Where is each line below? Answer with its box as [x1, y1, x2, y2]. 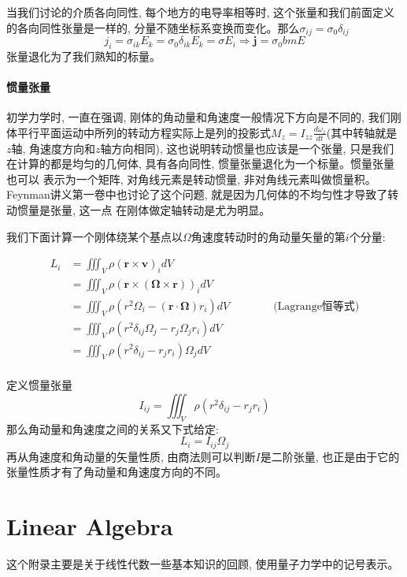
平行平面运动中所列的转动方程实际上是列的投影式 [17, 124, 271, 140]
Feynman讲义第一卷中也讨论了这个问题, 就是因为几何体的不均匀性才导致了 [6, 186, 388, 203]
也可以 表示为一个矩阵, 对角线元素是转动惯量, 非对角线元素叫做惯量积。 [6, 170, 376, 187]
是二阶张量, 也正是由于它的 [260, 448, 400, 464]
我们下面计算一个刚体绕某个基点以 [6, 228, 183, 244]
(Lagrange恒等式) [273, 300, 360, 312]
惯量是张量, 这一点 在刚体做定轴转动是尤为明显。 [17, 202, 271, 218]
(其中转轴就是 [326, 124, 398, 140]
